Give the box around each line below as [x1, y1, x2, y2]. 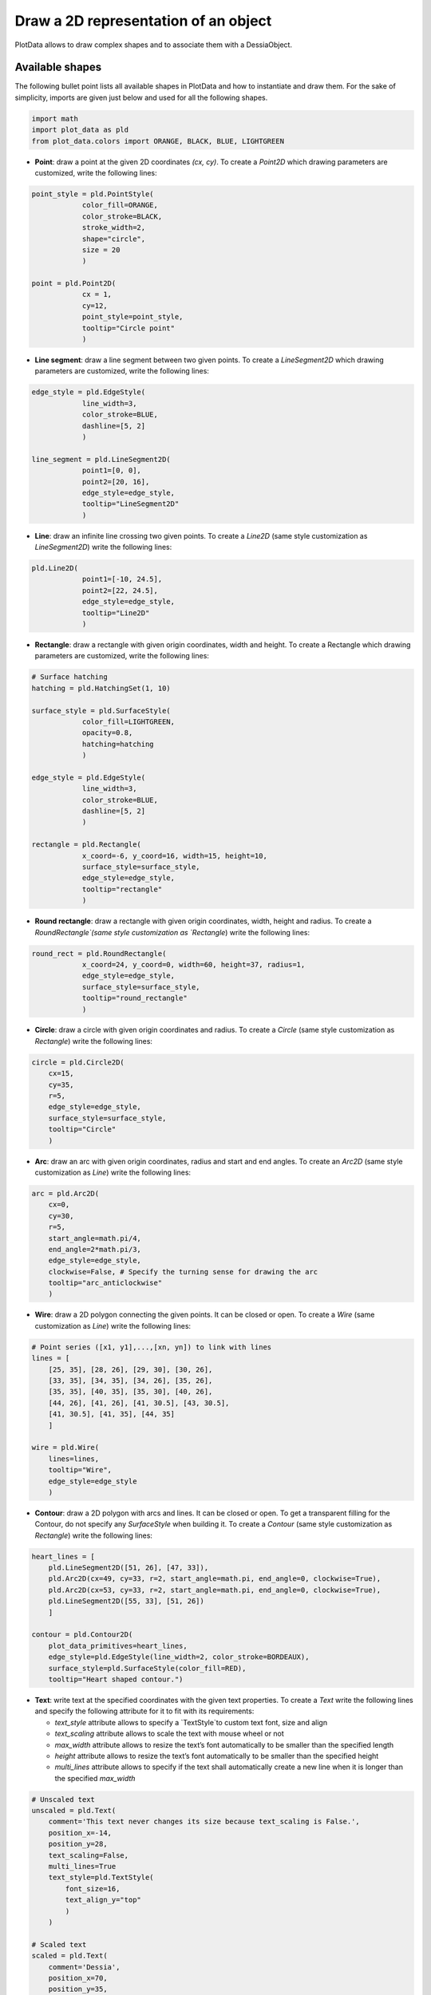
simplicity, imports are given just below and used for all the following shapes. [14, 93, 268, 102]
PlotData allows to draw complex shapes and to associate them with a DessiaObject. [14, 40, 293, 49]
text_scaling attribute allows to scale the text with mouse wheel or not [54, 1728, 285, 1739]
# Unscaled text [31, 1795, 96, 1803]
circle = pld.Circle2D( [31, 1057, 125, 1067]
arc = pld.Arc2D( [31, 1189, 100, 1198]
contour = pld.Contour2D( [31, 1630, 133, 1639]
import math [31, 114, 79, 123]
